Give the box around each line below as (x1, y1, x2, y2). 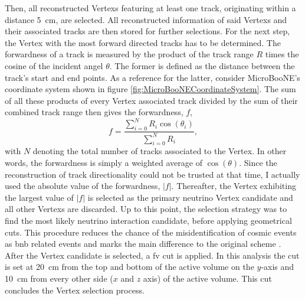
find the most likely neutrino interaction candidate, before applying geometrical (5, 214, 292, 226)
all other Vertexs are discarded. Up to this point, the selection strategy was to (5, 203, 287, 215)
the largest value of (5, 191, 74, 203)
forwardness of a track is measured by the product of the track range (5, 48, 254, 60)
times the (265, 48, 299, 60)
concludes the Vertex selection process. (5, 283, 145, 296)
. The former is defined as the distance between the (109, 59, 295, 71)
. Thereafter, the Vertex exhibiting (171, 180, 296, 192)
